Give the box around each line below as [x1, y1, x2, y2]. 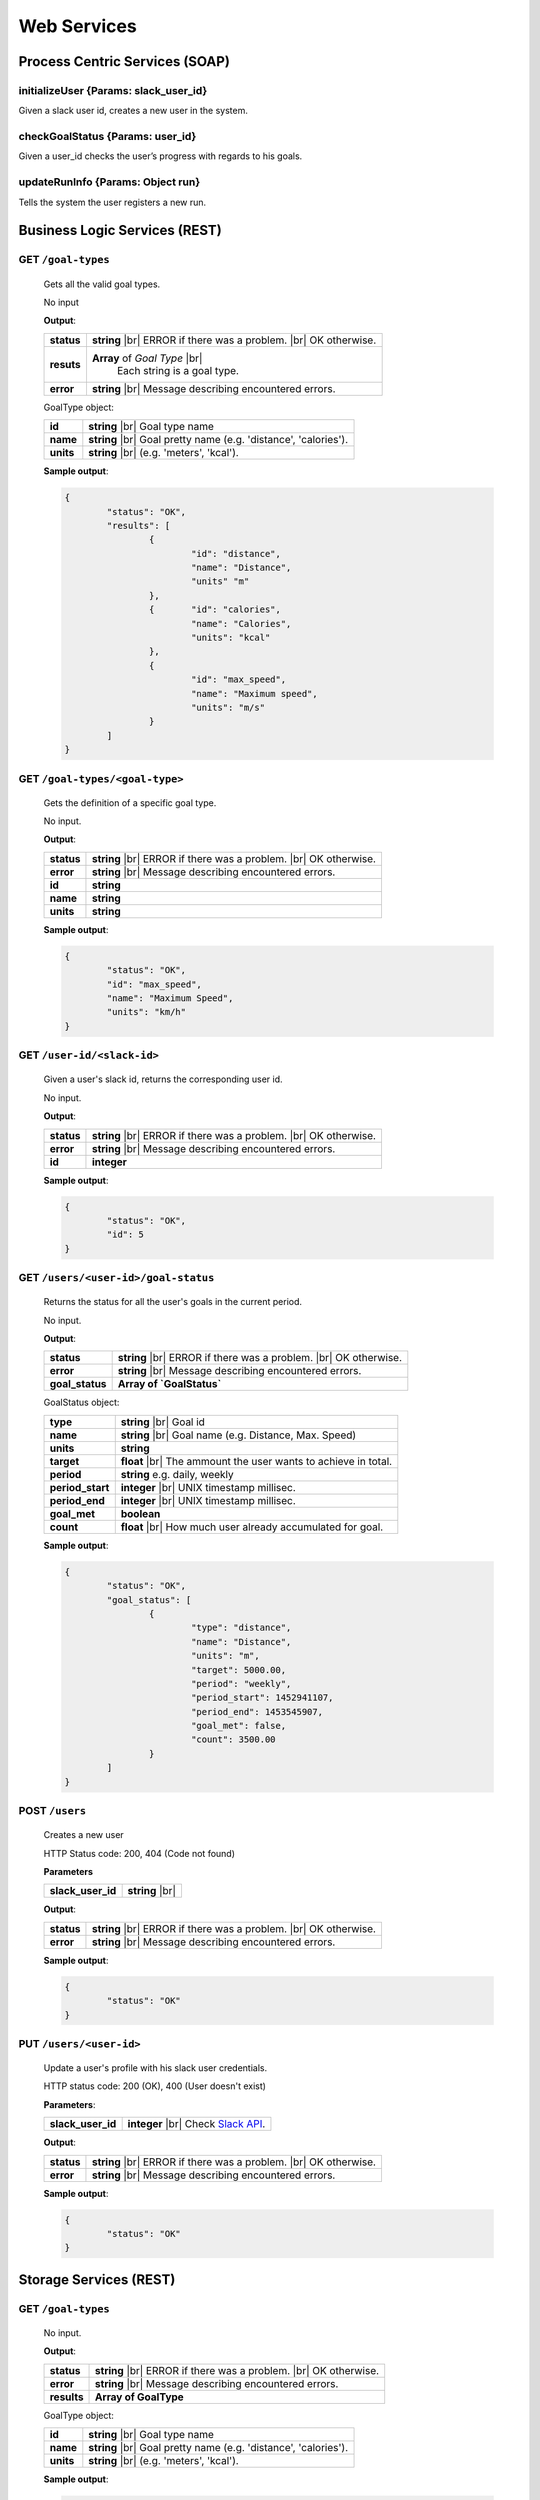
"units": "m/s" [190, 701, 265, 713]
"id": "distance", [190, 548, 282, 559]
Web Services [18, 15, 137, 37]
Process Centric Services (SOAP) [18, 53, 230, 70]
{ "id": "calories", [148, 604, 282, 615]
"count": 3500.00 [190, 1734, 276, 1745]
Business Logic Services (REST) [18, 222, 222, 239]
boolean [120, 1506, 161, 1520]
